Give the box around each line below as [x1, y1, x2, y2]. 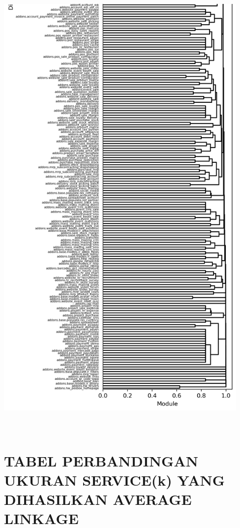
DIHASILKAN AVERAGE [4, 489, 192, 509]
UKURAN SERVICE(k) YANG [4, 469, 225, 490]
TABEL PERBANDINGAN [4, 450, 198, 470]
